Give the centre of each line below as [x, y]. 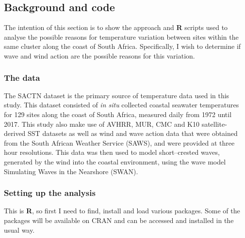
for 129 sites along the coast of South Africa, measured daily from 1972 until [118, 114]
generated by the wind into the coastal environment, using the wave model [115, 161]
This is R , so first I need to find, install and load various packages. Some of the [122, 211]
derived [15, 133]
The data [22, 77]
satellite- [214, 124]
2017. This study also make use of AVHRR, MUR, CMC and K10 [102, 124]
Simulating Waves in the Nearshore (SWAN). [71, 171]
